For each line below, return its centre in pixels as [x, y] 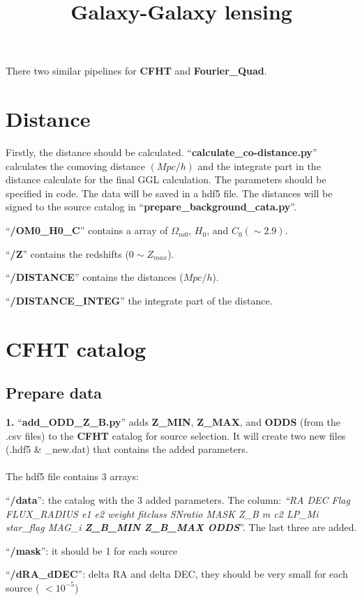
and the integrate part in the [259, 166]
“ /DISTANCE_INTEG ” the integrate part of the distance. [139, 300]
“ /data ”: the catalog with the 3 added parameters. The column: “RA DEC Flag [178, 499]
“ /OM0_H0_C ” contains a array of [87, 230]
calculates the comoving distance [76, 166]
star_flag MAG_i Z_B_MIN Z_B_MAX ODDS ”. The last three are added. [181, 527]
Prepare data [54, 393]
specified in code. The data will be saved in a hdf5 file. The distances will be [169, 193]
